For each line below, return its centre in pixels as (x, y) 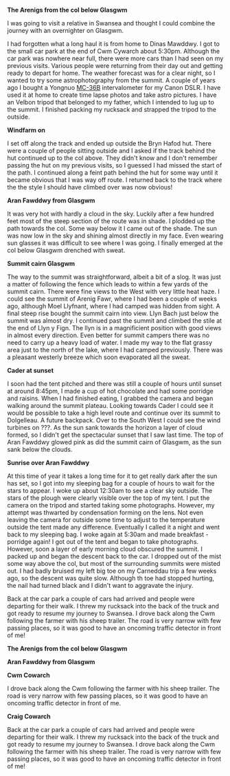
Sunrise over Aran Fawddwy (48, 463)
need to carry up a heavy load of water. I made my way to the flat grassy (110, 342)
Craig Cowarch (29, 716)
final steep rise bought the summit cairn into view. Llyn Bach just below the (113, 313)
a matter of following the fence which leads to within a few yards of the (107, 284)
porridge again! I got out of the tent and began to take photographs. (103, 541)
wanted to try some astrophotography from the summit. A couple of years (112, 80)
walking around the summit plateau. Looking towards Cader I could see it (111, 406)
